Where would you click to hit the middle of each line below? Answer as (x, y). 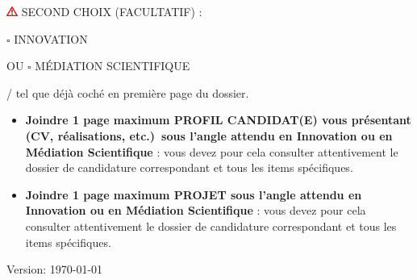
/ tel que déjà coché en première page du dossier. (128, 92)
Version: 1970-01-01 (55, 269)
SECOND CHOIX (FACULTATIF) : (112, 11)
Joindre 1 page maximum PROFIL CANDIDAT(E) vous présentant (218, 120)
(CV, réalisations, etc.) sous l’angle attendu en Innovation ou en (209, 135)
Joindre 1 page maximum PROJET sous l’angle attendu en (194, 194)
